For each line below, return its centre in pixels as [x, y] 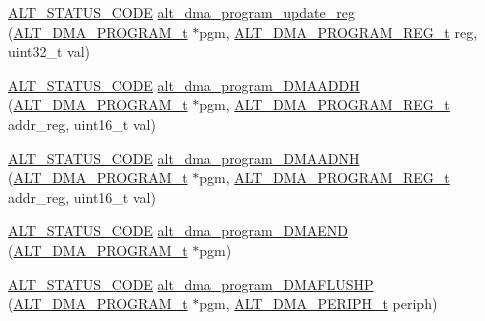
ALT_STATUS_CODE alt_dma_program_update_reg [181, 12]
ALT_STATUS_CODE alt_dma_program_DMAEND [178, 230]
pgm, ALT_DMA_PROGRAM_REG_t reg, [338, 31]
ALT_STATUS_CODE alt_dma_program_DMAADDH [184, 84]
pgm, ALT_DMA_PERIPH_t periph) [318, 303]
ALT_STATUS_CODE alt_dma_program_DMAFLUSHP [191, 283]
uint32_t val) [49, 51]
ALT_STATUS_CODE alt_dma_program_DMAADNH [184, 157]
